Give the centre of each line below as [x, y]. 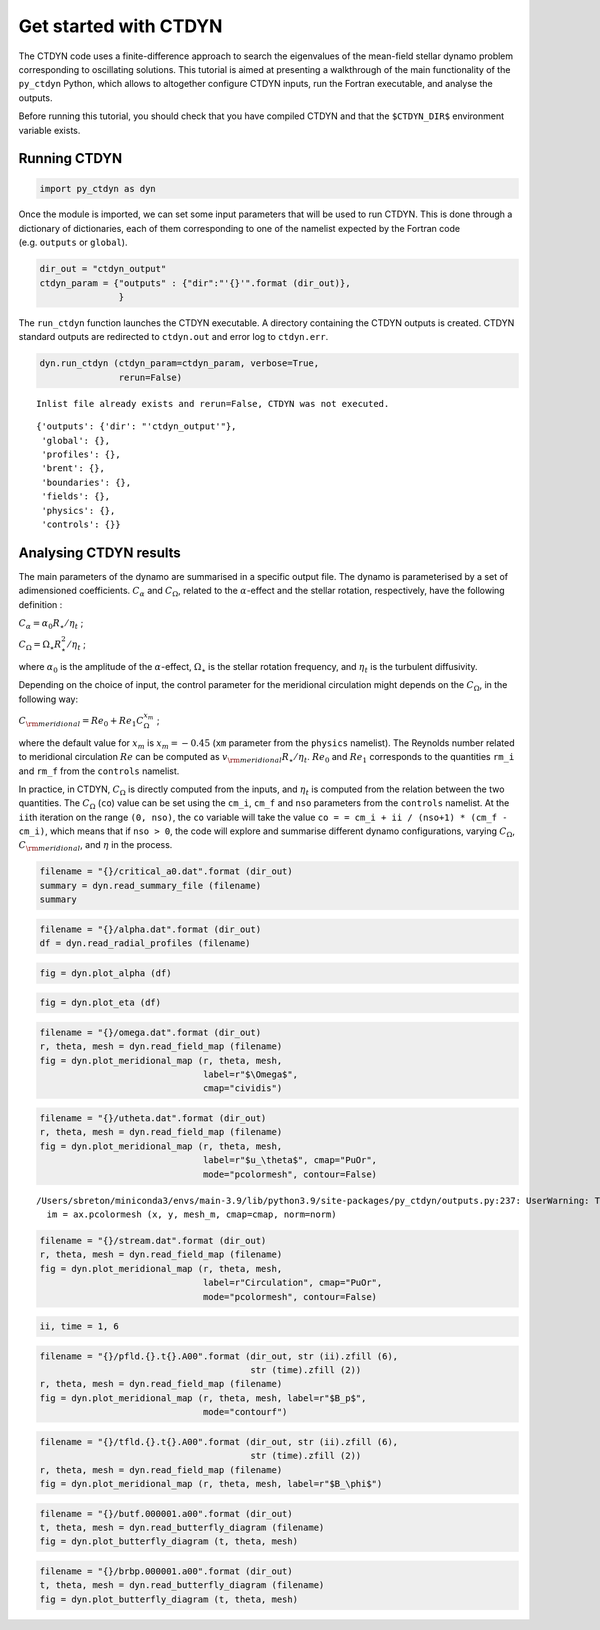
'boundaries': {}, [86, 482]
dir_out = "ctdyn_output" [103, 269]
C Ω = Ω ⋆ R [40, 645]
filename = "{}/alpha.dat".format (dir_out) [150, 929]
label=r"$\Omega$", [250, 1074]
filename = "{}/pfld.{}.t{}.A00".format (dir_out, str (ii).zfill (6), [219, 1356]
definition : [40, 604]
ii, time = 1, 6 [79, 1326]
